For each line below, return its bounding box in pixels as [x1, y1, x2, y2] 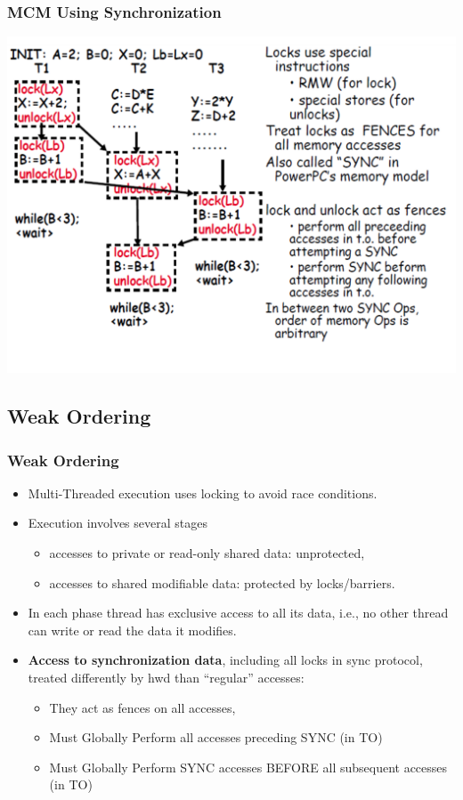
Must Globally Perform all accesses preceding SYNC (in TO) [49, 728, 383, 747]
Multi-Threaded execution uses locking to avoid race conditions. [28, 483, 378, 502]
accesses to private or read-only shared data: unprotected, [49, 544, 365, 562]
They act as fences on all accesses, [49, 698, 236, 716]
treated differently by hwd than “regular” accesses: [28, 667, 305, 686]
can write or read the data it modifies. [28, 620, 237, 639]
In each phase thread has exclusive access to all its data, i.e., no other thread [28, 603, 449, 622]
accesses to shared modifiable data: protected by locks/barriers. [49, 573, 395, 592]
